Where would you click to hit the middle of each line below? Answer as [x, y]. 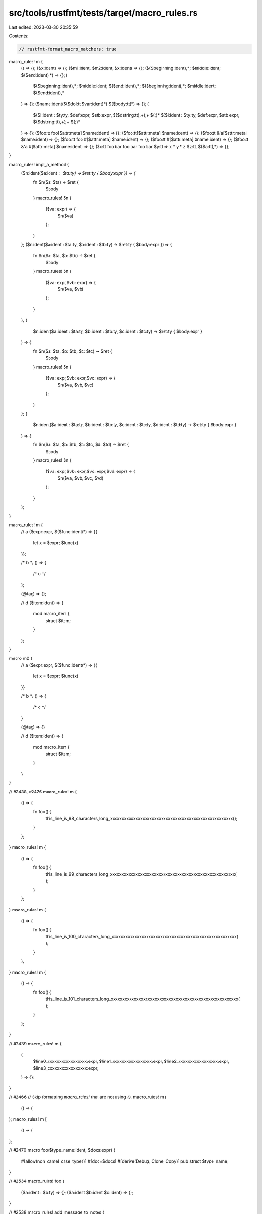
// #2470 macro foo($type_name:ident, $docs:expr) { [62, 1150]
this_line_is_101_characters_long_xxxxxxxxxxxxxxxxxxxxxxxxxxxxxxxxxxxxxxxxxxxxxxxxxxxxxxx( [143, 999]
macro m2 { [21, 658]
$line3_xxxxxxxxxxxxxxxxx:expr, [66, 1068]
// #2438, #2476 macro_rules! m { [43, 792]
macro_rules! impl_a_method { [39, 164]
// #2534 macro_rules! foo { [37, 1181]
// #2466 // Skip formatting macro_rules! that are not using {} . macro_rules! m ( [88, 1097]
